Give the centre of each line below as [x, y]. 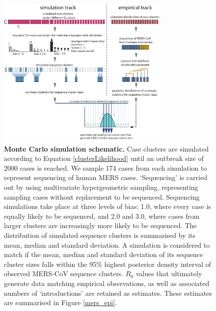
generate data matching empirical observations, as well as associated [107, 283]
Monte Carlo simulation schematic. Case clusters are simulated [106, 148]
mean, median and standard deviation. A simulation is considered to [107, 245]
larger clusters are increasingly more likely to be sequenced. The [100, 225]
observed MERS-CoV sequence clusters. [64, 273]
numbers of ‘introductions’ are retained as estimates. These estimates [108, 293]
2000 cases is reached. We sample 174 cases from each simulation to [106, 168]
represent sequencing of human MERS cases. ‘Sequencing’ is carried [106, 177]
